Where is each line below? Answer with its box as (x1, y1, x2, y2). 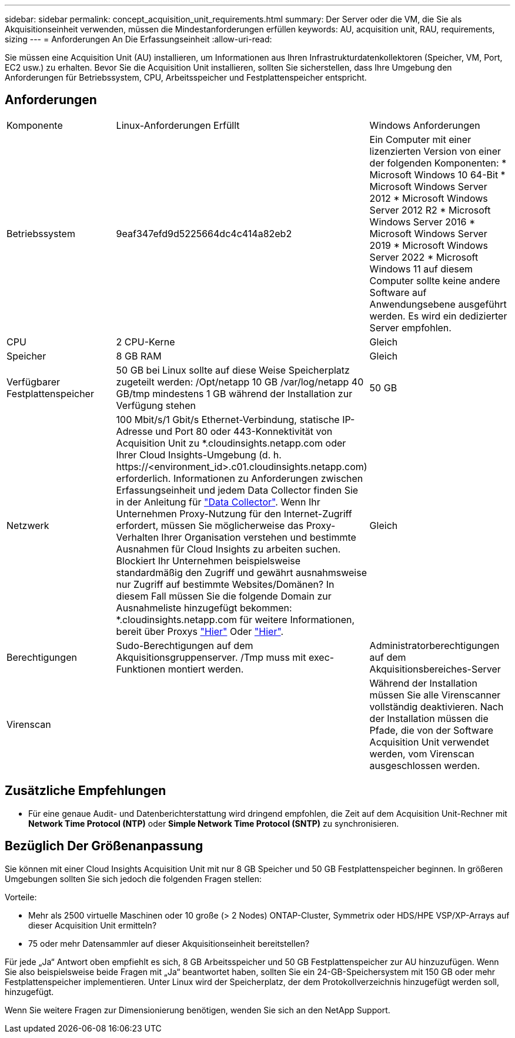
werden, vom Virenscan (369, 747, 474, 760)
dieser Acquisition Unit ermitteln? (28, 920, 157, 930)
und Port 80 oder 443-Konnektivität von (155, 425, 333, 437)
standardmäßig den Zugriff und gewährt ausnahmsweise (116, 566, 367, 578)
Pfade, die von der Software (369, 724, 493, 736)
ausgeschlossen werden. (369, 759, 480, 771)
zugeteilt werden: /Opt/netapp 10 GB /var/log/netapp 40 (116, 375, 364, 388)
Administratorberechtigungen (369, 639, 500, 651)
